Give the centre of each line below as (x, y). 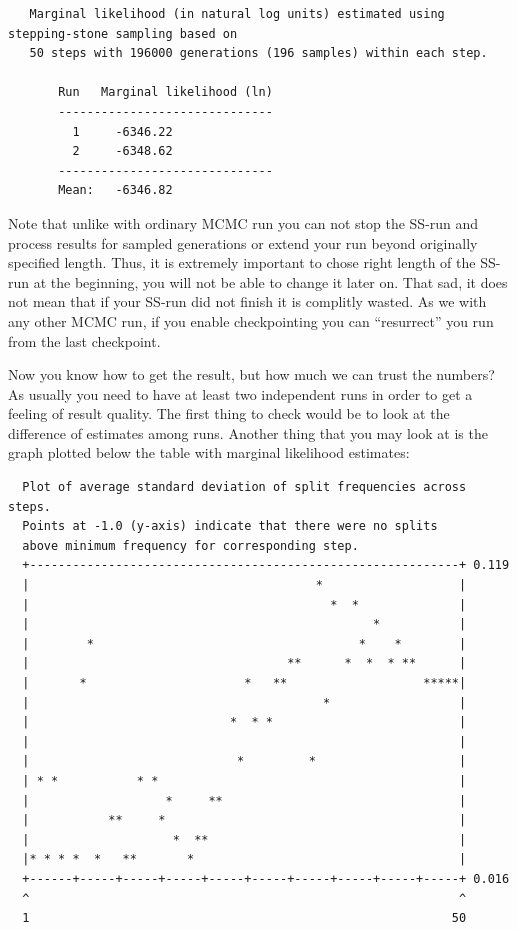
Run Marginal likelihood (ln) (165, 92)
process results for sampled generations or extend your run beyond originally (243, 242)
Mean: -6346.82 (115, 190)
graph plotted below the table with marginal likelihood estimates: (209, 452)
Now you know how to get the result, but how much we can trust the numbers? (251, 374)
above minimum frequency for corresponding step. (190, 545)
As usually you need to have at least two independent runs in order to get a (240, 393)
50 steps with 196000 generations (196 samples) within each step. (258, 53)
